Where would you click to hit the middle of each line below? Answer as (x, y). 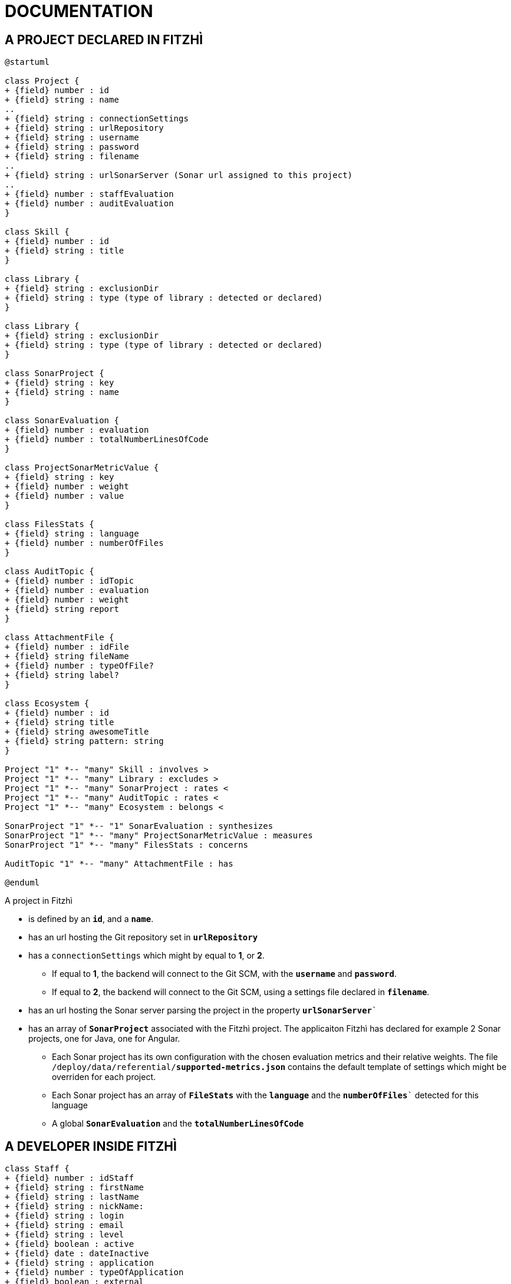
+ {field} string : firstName (75, 1188)
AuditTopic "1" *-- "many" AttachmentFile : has (119, 864)
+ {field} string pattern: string (84, 741)
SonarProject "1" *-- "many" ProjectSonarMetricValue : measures (159, 836)
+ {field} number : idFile (67, 647)
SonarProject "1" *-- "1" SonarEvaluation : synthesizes (139, 826)
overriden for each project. (104, 1077)
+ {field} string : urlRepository (84, 128)
